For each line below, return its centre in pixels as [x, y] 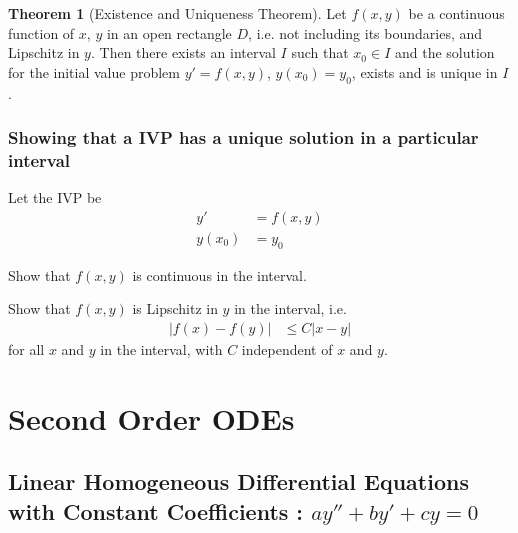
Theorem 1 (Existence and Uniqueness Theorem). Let [177, 13]
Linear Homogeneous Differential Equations [238, 481]
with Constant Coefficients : [156, 510]
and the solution [444, 52]
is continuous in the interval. [219, 274]
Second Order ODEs [151, 417]
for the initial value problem [94, 71]
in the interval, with [161, 348]
